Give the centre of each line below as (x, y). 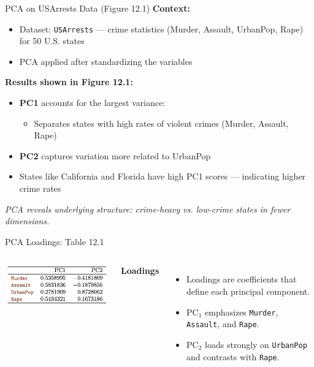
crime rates (40, 188)
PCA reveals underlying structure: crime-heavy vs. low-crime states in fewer (148, 209)
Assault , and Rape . (223, 324)
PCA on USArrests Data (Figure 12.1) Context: (98, 8)
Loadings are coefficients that (242, 279)
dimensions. (27, 221)
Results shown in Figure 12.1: (69, 82)
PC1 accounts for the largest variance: (92, 103)
